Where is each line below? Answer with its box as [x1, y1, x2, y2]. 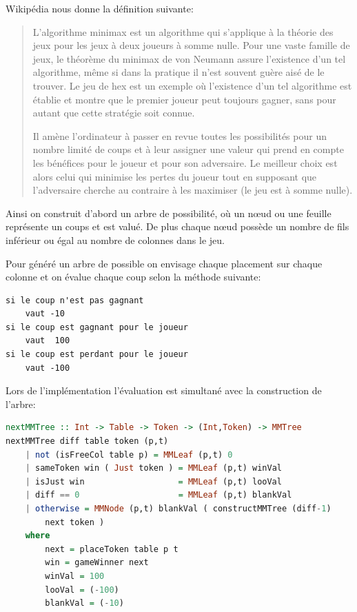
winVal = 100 [45, 571, 105, 581]
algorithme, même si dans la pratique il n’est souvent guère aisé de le [32, 65, 325, 79]
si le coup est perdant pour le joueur [6, 349, 188, 360]
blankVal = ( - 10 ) [45, 598, 124, 609]
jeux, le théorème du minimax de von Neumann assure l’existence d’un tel [32, 51, 346, 65]
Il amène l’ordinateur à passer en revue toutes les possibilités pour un [32, 128, 327, 143]
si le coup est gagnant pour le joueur [6, 322, 188, 332]
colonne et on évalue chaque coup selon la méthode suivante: [6, 269, 261, 284]
